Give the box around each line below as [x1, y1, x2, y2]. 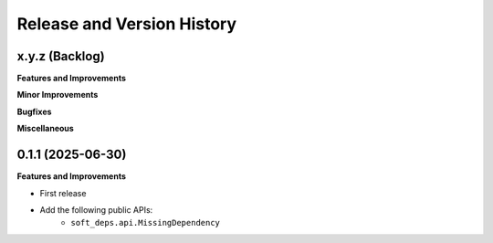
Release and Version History [16, 14, 237, 34]
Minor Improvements [16, 90, 99, 100]
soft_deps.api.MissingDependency [70, 217, 221, 228]
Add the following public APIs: [39, 204, 153, 215]
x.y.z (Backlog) [16, 48, 105, 64]
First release [39, 187, 87, 198]
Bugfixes [16, 106, 52, 117]
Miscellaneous [16, 123, 75, 134]
